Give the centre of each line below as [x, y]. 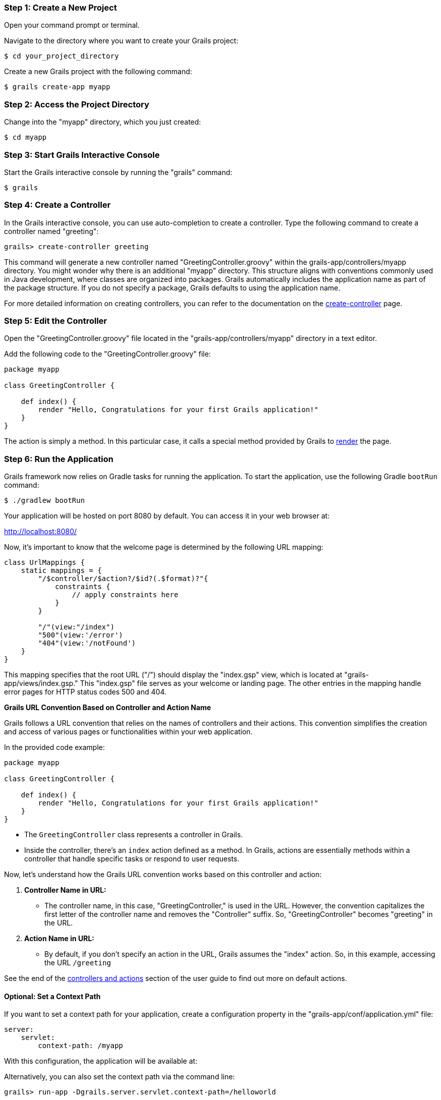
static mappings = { [61, 571]
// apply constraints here [125, 595]
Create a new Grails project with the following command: [98, 72]
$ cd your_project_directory [61, 56]
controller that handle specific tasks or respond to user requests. [132, 859]
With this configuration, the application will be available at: [101, 1061]
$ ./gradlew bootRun [45, 501]
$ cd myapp [25, 137]
